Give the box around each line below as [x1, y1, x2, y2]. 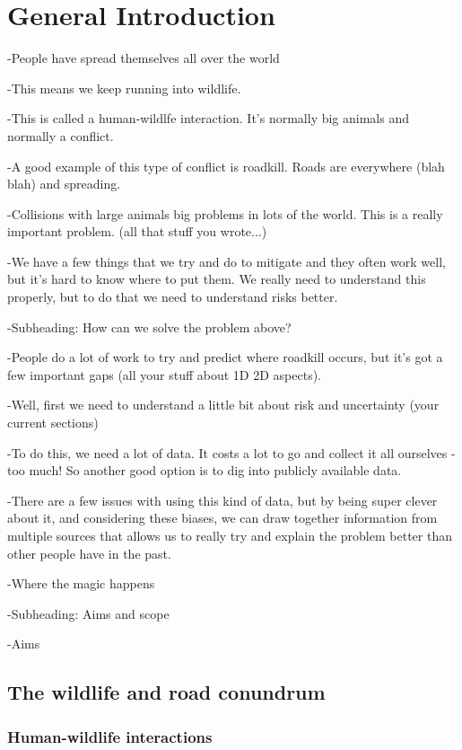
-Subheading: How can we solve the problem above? [7, 317, 292, 336]
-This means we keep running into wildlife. [7, 78, 241, 97]
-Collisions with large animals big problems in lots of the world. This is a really [7, 204, 443, 223]
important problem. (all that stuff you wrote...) [7, 222, 267, 241]
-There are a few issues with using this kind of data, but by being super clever [7, 490, 438, 509]
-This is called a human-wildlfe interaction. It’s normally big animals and [7, 109, 410, 128]
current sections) [7, 413, 99, 432]
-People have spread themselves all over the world [7, 49, 280, 67]
